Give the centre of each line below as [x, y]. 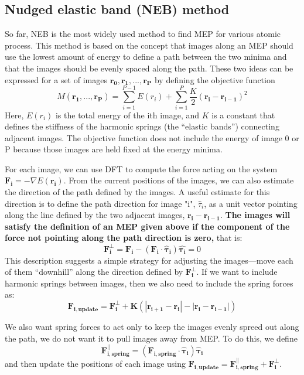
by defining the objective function [215, 79]
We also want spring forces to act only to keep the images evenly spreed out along [152, 326]
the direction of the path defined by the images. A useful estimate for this [137, 192]
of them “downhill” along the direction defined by [94, 272]
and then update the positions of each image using [95, 363]
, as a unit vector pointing [251, 203]
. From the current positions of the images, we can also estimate [179, 180]
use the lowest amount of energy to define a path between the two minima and [146, 57]
